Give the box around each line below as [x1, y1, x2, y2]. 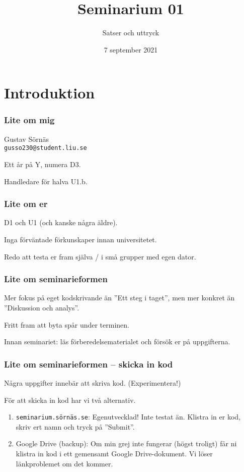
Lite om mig [4, 114, 55, 126]
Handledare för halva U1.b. [4, 176, 88, 186]
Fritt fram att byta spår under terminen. [4, 319, 130, 330]
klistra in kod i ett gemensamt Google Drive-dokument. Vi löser [16, 448, 213, 458]
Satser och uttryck [102, 27, 159, 38]
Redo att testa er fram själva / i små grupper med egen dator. [4, 251, 196, 261]
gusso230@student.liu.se [4, 144, 87, 152]
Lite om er [4, 197, 48, 210]
